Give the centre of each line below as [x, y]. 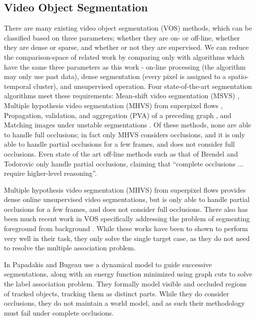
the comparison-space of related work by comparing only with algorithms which [124, 57]
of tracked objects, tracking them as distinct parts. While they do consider [117, 293]
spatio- [238, 76]
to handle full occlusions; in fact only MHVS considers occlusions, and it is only [125, 134]
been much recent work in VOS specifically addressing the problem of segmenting [127, 219]
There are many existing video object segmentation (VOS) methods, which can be [128, 28]
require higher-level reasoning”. [51, 173]
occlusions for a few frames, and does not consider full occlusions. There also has [126, 209]
